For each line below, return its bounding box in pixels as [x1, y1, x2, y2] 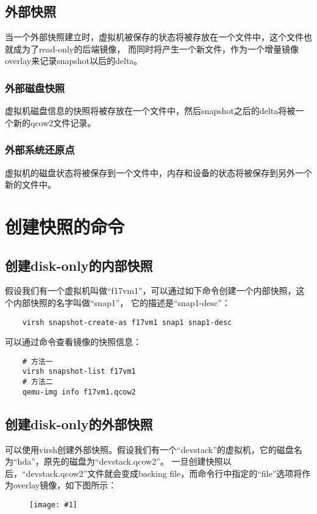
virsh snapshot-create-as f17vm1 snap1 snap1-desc [22, 318, 232, 327]
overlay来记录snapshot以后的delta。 [5, 54, 143, 67]
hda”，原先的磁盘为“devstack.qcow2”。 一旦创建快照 [17, 455, 223, 468]
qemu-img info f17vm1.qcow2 [22, 387, 136, 396]
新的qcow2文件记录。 [13, 116, 96, 129]
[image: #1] [29, 501, 77, 510]
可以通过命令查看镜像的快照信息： [5, 335, 141, 348]
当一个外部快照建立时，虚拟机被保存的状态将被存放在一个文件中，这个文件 [5, 30, 304, 43]
